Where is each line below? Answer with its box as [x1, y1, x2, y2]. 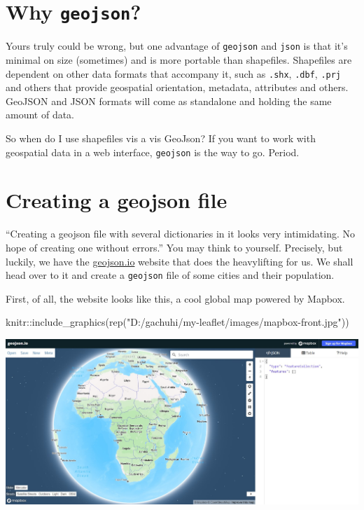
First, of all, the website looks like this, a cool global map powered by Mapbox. [6, 291, 345, 305]
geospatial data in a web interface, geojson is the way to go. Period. [6, 144, 300, 159]
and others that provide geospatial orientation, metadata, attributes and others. [6, 80, 349, 95]
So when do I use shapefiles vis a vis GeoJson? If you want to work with [6, 130, 316, 145]
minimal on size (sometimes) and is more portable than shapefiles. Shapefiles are [6, 52, 352, 67]
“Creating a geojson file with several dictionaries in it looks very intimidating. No [6, 226, 356, 241]
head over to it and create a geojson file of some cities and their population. [6, 268, 335, 282]
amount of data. [6, 107, 75, 122]
